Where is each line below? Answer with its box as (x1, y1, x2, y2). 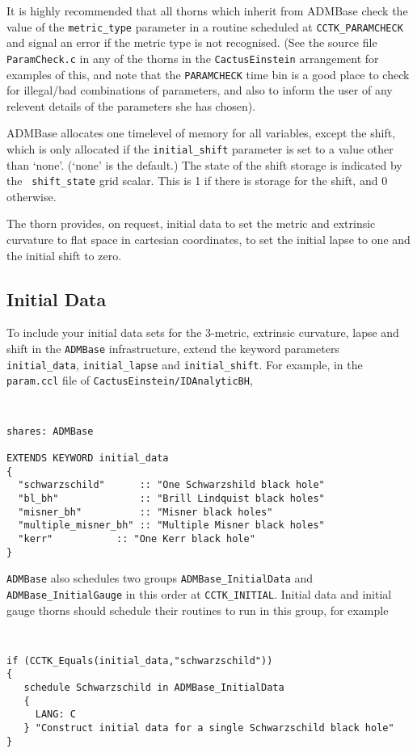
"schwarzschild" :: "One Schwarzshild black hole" (18, 479, 325, 491)
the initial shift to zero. (6, 246, 122, 263)
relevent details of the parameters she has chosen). (6, 97, 256, 114)
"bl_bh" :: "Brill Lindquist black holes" (18, 492, 325, 504)
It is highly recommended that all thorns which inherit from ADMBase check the (6, 2, 408, 19)
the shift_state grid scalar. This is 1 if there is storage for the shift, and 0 (6, 172, 388, 189)
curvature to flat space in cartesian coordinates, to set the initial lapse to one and (6, 231, 411, 248)
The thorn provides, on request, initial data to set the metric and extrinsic (6, 215, 376, 232)
